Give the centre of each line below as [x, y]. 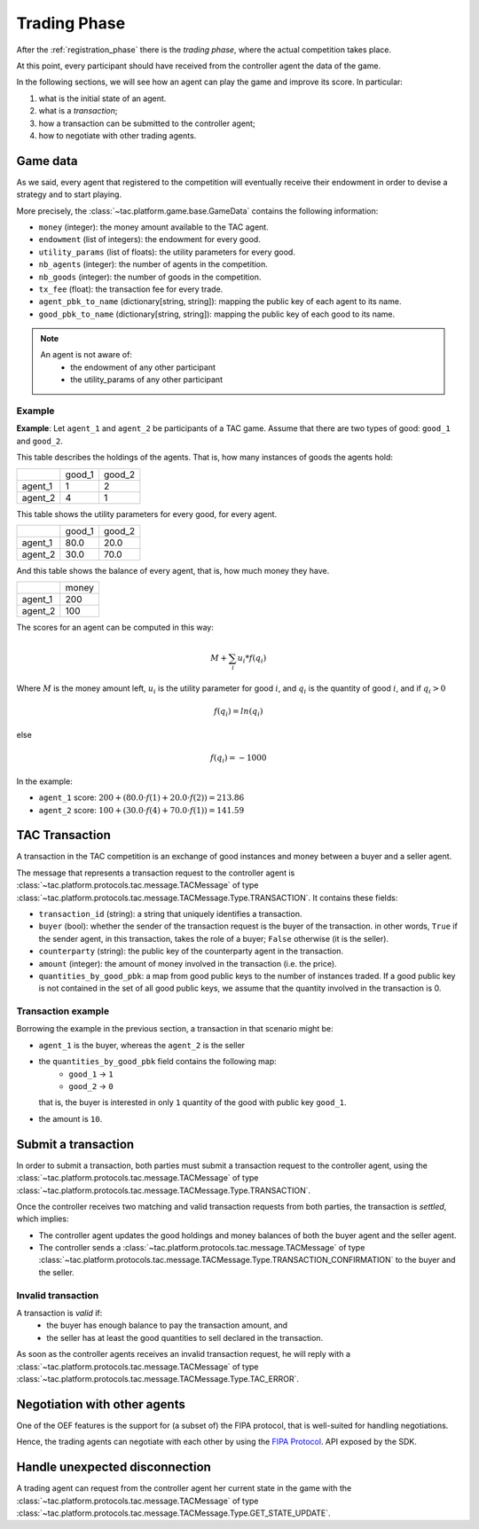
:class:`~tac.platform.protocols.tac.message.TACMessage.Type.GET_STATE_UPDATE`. [174, 1513]
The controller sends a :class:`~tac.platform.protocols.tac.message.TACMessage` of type [202, 1248]
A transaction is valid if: [59, 1313]
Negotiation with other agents [101, 1404]
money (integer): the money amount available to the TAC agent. [154, 227]
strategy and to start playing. [69, 194]
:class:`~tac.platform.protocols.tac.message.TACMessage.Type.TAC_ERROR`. [157, 1378]
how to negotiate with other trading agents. [118, 135]
